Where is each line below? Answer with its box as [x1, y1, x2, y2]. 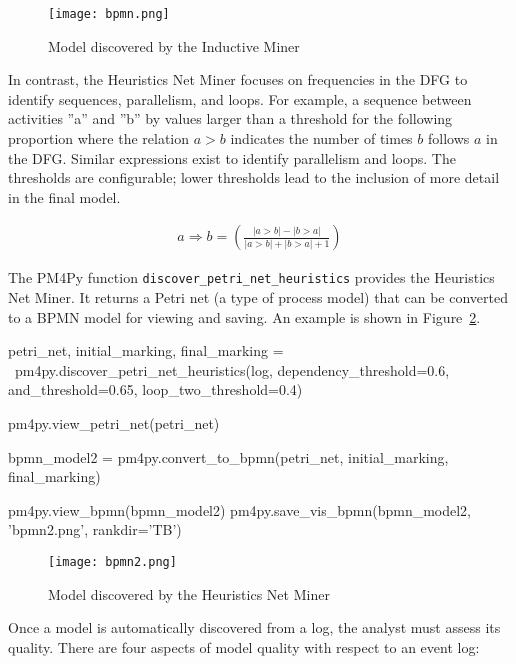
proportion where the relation [8, 128, 190, 149]
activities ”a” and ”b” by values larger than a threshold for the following [8, 108, 453, 129]
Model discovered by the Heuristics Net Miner [48, 583, 330, 604]
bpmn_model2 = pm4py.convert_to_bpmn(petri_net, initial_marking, [8, 446, 449, 467]
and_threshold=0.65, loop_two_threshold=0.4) [8, 379, 303, 400]
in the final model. [8, 186, 121, 207]
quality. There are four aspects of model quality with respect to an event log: [8, 636, 480, 657]
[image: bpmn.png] [48, 7, 170, 21]
